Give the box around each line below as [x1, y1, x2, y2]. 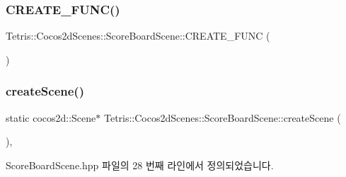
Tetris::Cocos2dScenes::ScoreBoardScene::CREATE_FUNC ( [6, 28, 270, 43]
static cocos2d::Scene [6, 110, 96, 125]
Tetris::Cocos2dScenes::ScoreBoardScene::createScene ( [103, 110, 341, 125]
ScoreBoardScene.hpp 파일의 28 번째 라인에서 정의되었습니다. [6, 157, 274, 172]
